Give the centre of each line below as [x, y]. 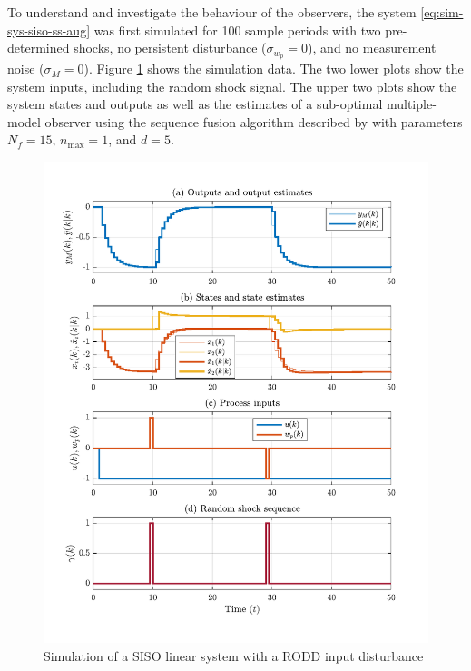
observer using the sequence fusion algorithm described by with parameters [254, 121]
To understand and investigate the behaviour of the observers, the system [212, 12]
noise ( [26, 69]
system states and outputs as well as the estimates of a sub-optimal [195, 104]
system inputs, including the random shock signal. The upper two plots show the [232, 86]
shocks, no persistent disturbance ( [170, 48]
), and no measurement [372, 48]
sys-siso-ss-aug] [49, 30]
